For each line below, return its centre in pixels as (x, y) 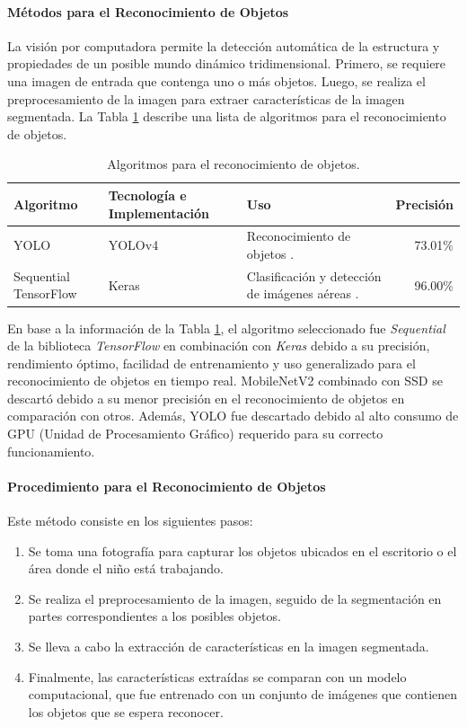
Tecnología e (147, 195)
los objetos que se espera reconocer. (126, 711)
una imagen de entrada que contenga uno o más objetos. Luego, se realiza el (216, 80)
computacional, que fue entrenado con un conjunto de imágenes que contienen (243, 694)
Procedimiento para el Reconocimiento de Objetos (167, 486)
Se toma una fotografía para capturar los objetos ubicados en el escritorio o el (242, 550)
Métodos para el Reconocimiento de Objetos (148, 11)
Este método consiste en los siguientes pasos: (130, 521)
